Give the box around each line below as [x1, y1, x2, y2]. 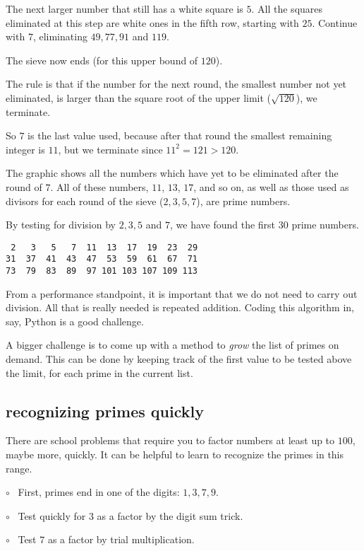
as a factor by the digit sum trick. [97, 508, 243, 523]
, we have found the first [170, 217, 276, 232]
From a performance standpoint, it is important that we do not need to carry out [6, 286, 358, 301]
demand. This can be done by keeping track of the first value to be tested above [6, 352, 352, 366]
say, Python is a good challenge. [6, 313, 144, 328]
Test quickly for [18, 508, 86, 523]
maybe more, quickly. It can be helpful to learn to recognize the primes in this [6, 447, 344, 462]
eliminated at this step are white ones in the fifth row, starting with [6, 15, 299, 30]
